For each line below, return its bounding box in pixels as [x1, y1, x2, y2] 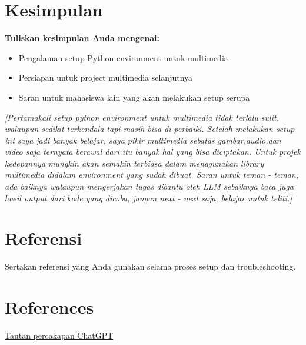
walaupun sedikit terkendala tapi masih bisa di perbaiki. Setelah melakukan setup [5, 122, 295, 135]
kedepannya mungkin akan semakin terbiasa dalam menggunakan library [5, 157, 264, 169]
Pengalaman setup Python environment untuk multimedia [18, 51, 228, 64]
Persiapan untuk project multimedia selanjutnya [18, 71, 193, 84]
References [5, 295, 94, 319]
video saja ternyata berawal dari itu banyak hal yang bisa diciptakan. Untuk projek [5, 145, 301, 158]
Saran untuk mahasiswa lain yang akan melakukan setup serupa [18, 91, 250, 103]
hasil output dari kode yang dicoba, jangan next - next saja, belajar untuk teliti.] [5, 191, 292, 204]
